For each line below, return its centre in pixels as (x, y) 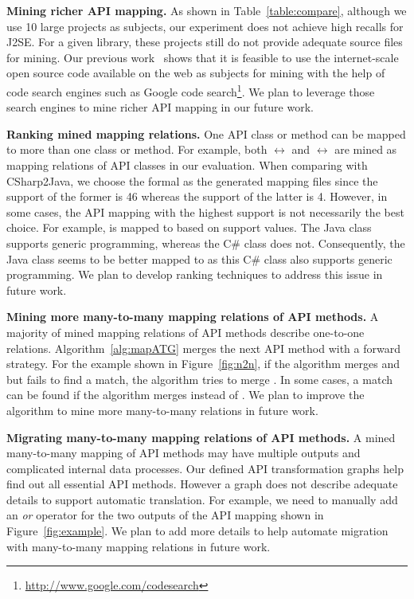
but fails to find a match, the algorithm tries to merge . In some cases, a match (199, 379)
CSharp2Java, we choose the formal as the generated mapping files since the (192, 180)
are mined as (366, 149)
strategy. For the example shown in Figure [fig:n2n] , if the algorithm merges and (203, 364)
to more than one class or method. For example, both (137, 149)
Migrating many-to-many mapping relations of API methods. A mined (201, 437)
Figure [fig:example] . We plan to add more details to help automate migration (197, 531)
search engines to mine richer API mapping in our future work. (160, 107)
